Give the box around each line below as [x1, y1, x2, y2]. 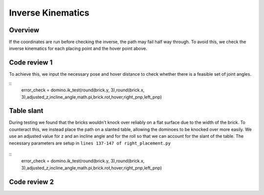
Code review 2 [9, 177, 54, 186]
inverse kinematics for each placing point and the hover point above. [9, 45, 148, 51]
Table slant [9, 107, 44, 115]
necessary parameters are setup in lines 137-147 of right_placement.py [9, 140, 171, 146]
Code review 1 [9, 59, 53, 67]
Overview [9, 26, 40, 34]
